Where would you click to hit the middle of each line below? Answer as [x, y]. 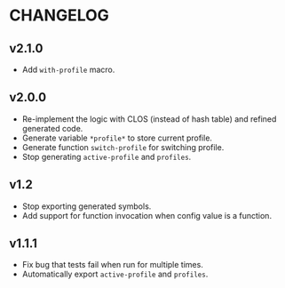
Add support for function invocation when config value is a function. [147, 215]
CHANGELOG [59, 16]
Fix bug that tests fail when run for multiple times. [113, 265]
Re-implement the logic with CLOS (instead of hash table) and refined [149, 119]
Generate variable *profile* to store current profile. [117, 138]
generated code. [52, 128]
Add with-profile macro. [68, 69]
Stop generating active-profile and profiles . [107, 156]
